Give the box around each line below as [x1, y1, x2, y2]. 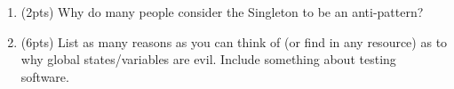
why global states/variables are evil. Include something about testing [20, 50, 396, 69]
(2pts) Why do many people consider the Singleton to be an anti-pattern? [20, 3, 424, 20]
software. [20, 67, 69, 85]
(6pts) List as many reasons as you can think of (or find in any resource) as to [20, 32, 448, 51]
